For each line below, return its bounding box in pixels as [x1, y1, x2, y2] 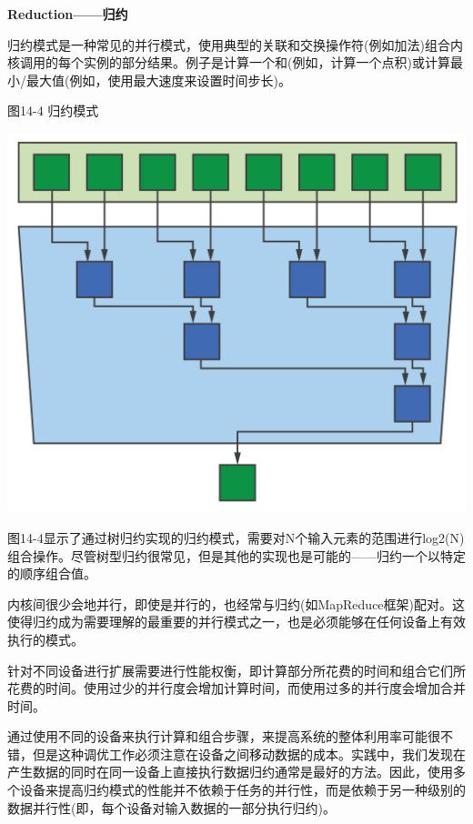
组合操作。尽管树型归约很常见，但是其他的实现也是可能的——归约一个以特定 [7, 546, 466, 565]
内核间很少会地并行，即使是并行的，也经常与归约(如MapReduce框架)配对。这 [7, 594, 466, 613]
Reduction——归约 [7, 5, 128, 23]
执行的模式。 [7, 629, 84, 648]
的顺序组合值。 [7, 564, 96, 583]
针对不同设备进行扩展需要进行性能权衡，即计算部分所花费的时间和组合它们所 [7, 660, 466, 679]
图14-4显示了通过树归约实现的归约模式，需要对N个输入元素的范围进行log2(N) [7, 528, 465, 547]
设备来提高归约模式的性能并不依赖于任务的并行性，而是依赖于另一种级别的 [19, 780, 466, 799]
